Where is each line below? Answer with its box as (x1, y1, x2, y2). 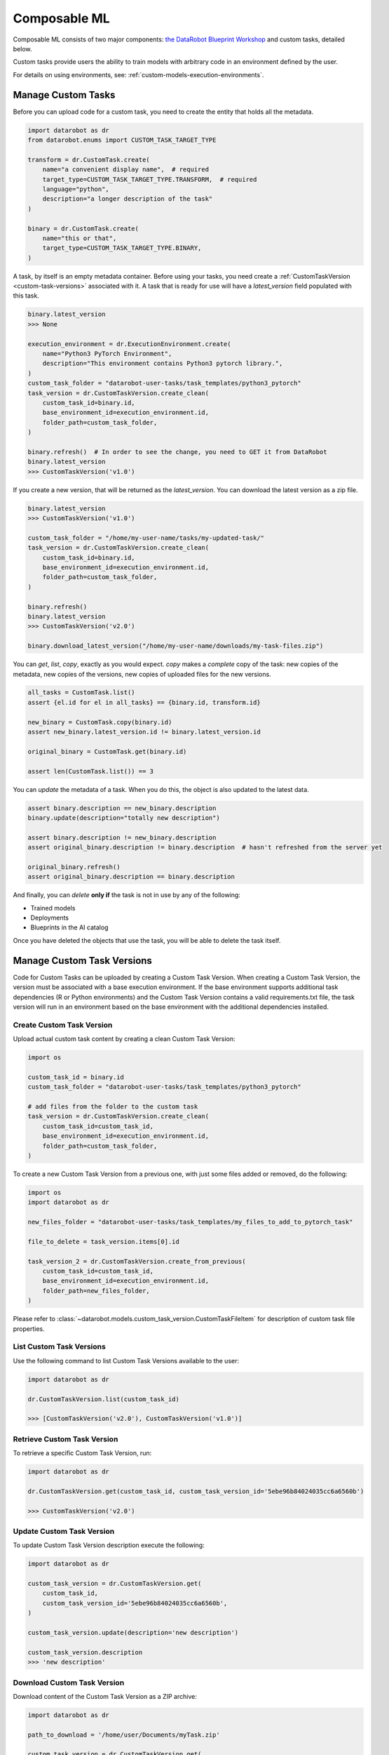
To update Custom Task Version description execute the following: (13, 1541, 205, 1549)
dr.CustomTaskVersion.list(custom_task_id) (27, 1395, 180, 1403)
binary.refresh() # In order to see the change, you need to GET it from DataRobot (27, 448, 327, 456)
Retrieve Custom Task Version (13, 1434, 118, 1444)
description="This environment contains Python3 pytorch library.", (42, 359, 283, 368)
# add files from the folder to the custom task (27, 1103, 198, 1111)
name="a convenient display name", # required (42, 166, 210, 173)
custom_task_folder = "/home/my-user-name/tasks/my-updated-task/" (27, 534, 265, 542)
